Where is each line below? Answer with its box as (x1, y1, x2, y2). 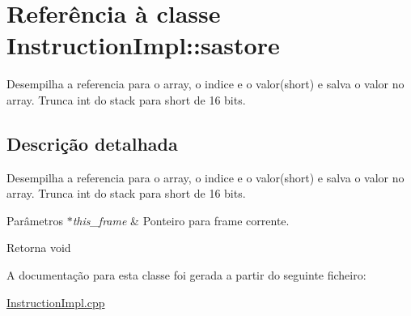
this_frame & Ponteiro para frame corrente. (72, 211, 290, 228)
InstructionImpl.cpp (6, 293, 105, 310)
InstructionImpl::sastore (6, 28, 280, 62)
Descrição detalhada (6, 130, 178, 156)
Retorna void (6, 239, 71, 256)
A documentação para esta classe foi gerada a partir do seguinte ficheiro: (6, 267, 367, 284)
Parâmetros (6, 211, 63, 228)
